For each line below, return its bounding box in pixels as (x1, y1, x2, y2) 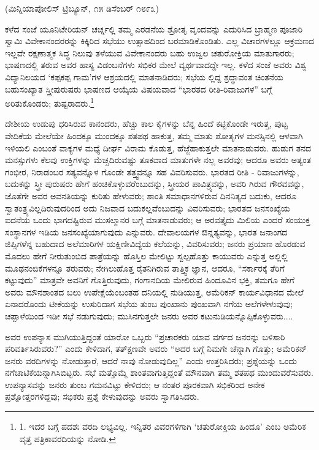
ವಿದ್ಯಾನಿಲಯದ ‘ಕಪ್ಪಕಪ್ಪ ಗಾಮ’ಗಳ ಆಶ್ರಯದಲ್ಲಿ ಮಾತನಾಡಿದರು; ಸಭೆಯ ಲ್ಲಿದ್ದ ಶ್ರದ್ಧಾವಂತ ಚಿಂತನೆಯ (5, 70, 283, 83)
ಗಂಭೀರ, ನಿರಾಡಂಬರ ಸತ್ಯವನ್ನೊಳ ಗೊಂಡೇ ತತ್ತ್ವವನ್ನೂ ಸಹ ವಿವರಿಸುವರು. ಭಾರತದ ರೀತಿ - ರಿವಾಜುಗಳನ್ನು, (5, 165, 299, 178)
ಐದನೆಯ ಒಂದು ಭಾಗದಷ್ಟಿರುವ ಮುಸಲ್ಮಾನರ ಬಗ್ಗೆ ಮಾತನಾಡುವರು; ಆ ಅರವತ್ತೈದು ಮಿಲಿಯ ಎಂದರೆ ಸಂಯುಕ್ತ (5, 213, 310, 226)
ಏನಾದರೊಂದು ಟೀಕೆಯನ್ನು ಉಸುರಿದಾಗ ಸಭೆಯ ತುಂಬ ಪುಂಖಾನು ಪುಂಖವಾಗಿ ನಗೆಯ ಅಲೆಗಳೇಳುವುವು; (5, 297, 293, 310)
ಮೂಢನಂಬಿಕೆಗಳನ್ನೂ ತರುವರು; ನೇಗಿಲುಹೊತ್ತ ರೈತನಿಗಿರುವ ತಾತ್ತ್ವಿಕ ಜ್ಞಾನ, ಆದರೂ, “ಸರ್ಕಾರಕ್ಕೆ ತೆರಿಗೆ (5, 261, 285, 274)
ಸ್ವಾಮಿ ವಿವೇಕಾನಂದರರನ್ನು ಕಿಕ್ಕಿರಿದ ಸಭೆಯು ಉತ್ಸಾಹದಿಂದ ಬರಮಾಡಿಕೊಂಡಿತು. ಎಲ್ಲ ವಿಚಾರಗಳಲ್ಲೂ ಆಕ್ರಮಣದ (5, 34, 314, 47)
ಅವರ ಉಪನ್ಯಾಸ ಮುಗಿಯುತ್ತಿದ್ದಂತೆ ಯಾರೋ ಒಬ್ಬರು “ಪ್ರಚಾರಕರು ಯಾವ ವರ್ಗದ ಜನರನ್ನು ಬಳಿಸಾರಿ (5, 330, 285, 343)
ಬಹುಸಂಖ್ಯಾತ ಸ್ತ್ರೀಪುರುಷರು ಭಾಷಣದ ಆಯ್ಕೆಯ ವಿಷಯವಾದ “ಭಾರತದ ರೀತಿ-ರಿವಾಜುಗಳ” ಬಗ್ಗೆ (5, 82, 272, 95)
